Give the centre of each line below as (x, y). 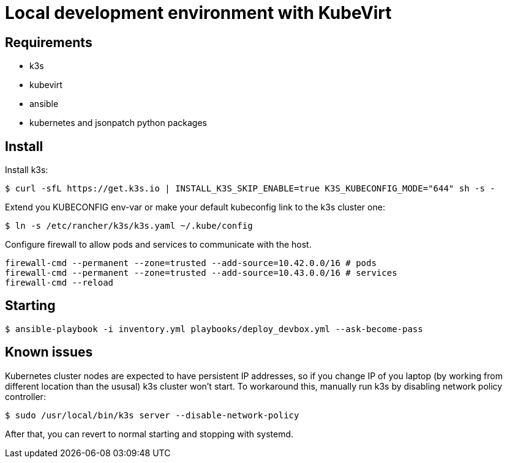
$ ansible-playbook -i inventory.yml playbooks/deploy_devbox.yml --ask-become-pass (214, 329)
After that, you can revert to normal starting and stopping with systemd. (149, 434)
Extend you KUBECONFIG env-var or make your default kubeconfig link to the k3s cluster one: (195, 207)
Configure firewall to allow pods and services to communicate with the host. (158, 245)
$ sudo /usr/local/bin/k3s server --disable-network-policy (152, 415)
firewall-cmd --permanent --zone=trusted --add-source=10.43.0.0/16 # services (201, 273)
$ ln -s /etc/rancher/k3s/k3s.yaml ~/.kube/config (129, 226)
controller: (25, 396)
